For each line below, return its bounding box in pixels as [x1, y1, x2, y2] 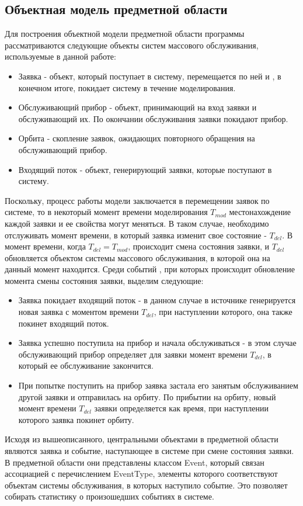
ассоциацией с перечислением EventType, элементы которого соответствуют [5, 467, 278, 480]
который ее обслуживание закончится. [18, 359, 154, 372]
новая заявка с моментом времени [18, 306, 139, 318]
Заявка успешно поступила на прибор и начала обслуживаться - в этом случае [18, 337, 297, 349]
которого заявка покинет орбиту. [18, 413, 134, 425]
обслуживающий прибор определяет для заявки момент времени [18, 348, 248, 360]
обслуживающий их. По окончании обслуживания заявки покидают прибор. [18, 112, 288, 124]
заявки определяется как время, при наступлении [94, 402, 269, 414]
